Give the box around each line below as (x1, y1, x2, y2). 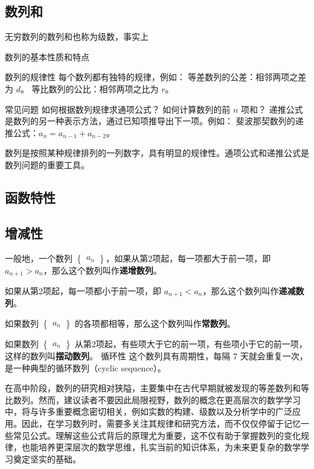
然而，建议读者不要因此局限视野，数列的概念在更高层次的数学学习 (38, 393, 301, 406)
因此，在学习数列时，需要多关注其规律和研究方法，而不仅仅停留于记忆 (21, 417, 301, 429)
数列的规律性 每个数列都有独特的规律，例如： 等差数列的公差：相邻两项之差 (5, 71, 307, 83)
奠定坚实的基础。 (13, 452, 81, 465)
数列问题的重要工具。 (5, 158, 89, 171)
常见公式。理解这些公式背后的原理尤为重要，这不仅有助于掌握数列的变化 (13, 429, 301, 441)
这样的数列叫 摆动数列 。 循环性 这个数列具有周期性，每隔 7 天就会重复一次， (5, 350, 308, 362)
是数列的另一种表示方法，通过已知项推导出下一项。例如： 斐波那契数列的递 (5, 115, 304, 127)
